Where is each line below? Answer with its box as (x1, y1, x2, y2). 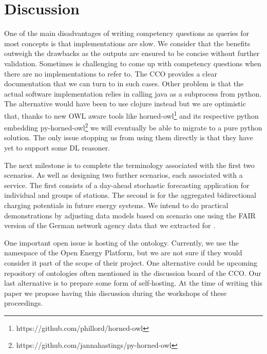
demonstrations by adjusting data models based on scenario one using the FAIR (4, 210, 256, 220)
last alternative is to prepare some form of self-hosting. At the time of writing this (4, 277, 263, 288)
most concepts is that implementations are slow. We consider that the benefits (4, 38, 251, 48)
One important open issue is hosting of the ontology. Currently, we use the (4, 237, 239, 248)
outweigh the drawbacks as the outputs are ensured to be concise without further (4, 48, 260, 59)
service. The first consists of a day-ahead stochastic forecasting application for (4, 179, 250, 190)
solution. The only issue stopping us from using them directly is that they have (4, 132, 253, 143)
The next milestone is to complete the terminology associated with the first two (4, 159, 255, 170)
